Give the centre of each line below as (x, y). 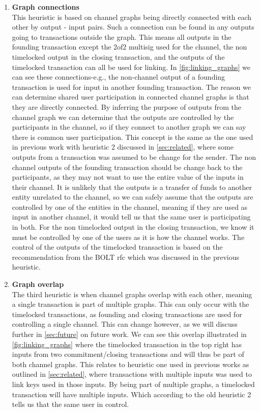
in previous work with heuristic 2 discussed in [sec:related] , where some (123, 147)
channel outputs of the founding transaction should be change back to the (127, 167)
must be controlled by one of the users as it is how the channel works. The (128, 237)
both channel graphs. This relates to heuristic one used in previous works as (131, 364)
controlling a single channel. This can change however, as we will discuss (125, 324)
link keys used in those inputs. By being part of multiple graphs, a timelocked (133, 384)
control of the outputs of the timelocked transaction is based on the (117, 247)
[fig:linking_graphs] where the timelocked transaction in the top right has (127, 344)
